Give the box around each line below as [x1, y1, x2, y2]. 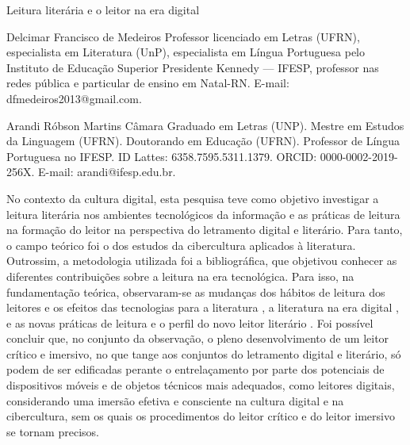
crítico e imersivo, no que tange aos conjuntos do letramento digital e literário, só [6, 345, 401, 362]
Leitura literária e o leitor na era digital [6, 2, 200, 17]
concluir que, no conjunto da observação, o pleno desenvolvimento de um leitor [6, 330, 389, 347]
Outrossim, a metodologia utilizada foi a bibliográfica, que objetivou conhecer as [6, 252, 397, 269]
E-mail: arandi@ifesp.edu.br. [38, 163, 176, 180]
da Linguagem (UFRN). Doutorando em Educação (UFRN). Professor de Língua [6, 132, 400, 149]
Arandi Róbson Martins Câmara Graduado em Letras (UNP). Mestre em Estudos [6, 117, 404, 133]
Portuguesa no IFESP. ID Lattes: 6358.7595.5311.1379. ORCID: [6, 148, 317, 164]
